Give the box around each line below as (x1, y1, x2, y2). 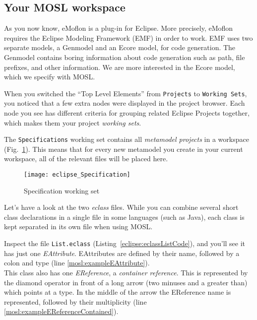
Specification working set (24, 185, 100, 195)
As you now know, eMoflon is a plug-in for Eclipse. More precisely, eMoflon (4, 23, 233, 33)
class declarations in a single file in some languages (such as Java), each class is (4, 211, 245, 222)
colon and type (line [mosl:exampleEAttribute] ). (4, 257, 150, 268)
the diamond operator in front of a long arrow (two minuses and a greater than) (4, 277, 248, 287)
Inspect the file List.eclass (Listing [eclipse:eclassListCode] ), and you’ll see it (4, 238, 246, 249)
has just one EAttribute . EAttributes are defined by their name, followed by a (4, 248, 240, 258)
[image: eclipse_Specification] (24, 171, 130, 179)
